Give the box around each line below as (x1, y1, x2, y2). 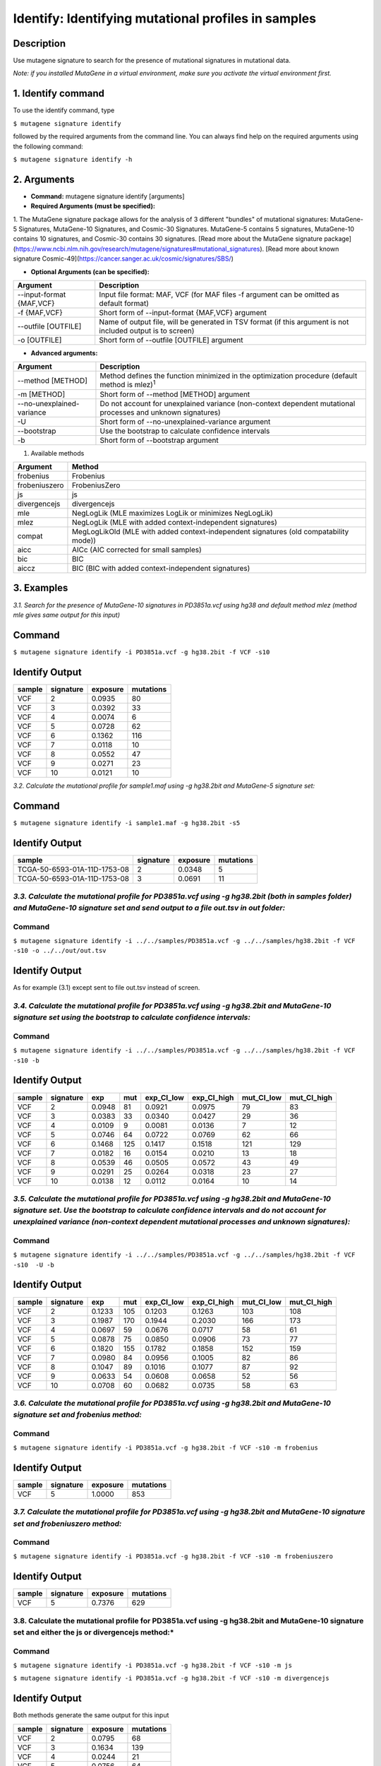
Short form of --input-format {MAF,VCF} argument (99, 307, 267, 317)
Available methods (30, 449, 85, 457)
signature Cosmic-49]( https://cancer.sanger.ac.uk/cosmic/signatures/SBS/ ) (13, 254, 234, 263)
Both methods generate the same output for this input (13, 1711, 169, 1719)
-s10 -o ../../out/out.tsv (13, 947, 107, 955)
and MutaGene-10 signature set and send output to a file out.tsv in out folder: (13, 903, 286, 913)
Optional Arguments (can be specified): (30, 267, 150, 275)
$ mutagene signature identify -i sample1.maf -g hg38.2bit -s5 (13, 819, 241, 826)
